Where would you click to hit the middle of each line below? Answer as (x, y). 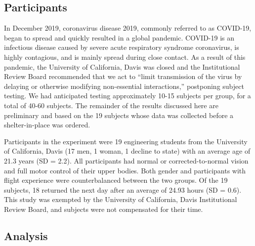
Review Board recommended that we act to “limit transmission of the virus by (123, 76)
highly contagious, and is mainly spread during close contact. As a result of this (125, 57)
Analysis (26, 235)
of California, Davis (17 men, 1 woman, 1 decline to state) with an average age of (127, 151)
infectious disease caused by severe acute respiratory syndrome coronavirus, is (122, 47)
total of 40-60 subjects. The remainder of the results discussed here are (111, 105)
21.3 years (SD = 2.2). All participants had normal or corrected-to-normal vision (126, 160)
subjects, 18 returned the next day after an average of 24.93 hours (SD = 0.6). (123, 189)
